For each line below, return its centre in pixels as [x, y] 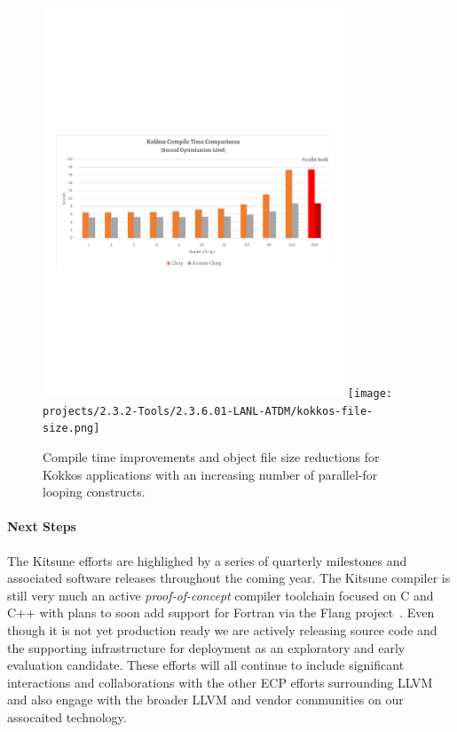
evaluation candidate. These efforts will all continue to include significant [206, 665]
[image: [370, 394]
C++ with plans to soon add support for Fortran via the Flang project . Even [221, 613]
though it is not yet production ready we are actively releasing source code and [222, 630]
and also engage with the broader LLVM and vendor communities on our [205, 700]
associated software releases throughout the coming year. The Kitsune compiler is [229, 578]
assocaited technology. [67, 716]
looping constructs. [94, 492]
